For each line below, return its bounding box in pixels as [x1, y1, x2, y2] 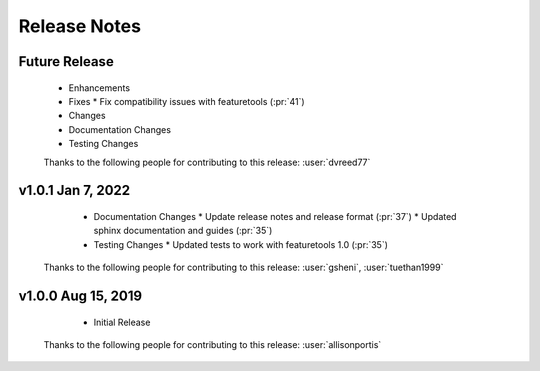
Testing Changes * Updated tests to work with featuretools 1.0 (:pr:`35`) [93, 238, 389, 250]
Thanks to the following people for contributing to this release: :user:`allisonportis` [43, 338, 382, 350]
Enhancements [68, 81, 130, 94]
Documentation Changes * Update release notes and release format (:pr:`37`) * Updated [93, 210, 457, 222]
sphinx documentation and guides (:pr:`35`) [93, 225, 273, 237]
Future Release [18, 53, 114, 70]
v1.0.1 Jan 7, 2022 [18, 182, 131, 199]
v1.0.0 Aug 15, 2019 [18, 287, 143, 304]
